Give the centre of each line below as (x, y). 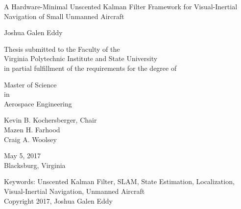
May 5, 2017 (23, 156)
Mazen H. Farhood (32, 129)
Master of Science (30, 84)
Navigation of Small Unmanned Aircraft (64, 16)
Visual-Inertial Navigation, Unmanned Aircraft (74, 191)
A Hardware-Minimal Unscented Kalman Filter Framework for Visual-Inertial (121, 6)
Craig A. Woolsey (30, 139)
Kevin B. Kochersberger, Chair (50, 120)
